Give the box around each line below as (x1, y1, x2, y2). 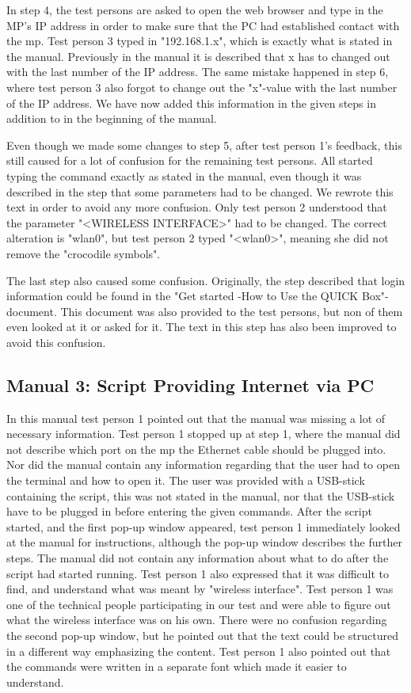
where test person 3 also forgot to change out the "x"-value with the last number (6, 78, 398, 95)
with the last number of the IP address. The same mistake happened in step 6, (6, 63, 389, 80)
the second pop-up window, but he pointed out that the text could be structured (6, 626, 398, 643)
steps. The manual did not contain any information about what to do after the (6, 550, 389, 566)
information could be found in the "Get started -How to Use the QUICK (6, 287, 359, 304)
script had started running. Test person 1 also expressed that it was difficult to (6, 565, 390, 581)
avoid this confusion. (6, 333, 106, 350)
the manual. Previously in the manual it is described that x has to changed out (6, 48, 390, 64)
